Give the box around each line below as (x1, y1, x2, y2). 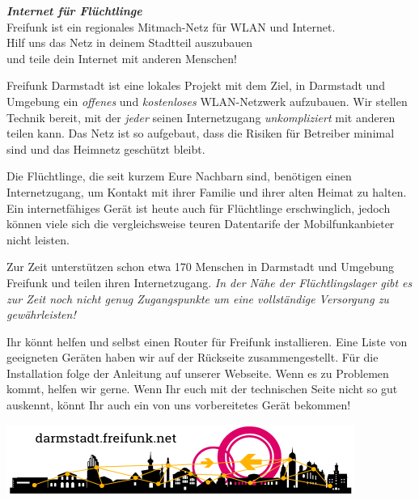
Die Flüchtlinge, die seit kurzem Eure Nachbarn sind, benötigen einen (6, 167, 352, 184)
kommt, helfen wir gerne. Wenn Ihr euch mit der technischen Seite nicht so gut (6, 380, 398, 397)
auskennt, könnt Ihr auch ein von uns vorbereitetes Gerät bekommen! (6, 396, 351, 413)
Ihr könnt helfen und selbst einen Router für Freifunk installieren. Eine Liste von (6, 333, 408, 350)
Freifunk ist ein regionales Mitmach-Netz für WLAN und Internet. (6, 18, 336, 35)
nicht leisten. (6, 231, 70, 248)
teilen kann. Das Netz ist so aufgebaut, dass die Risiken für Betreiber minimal (6, 125, 395, 142)
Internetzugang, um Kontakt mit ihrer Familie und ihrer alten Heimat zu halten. (6, 183, 407, 200)
